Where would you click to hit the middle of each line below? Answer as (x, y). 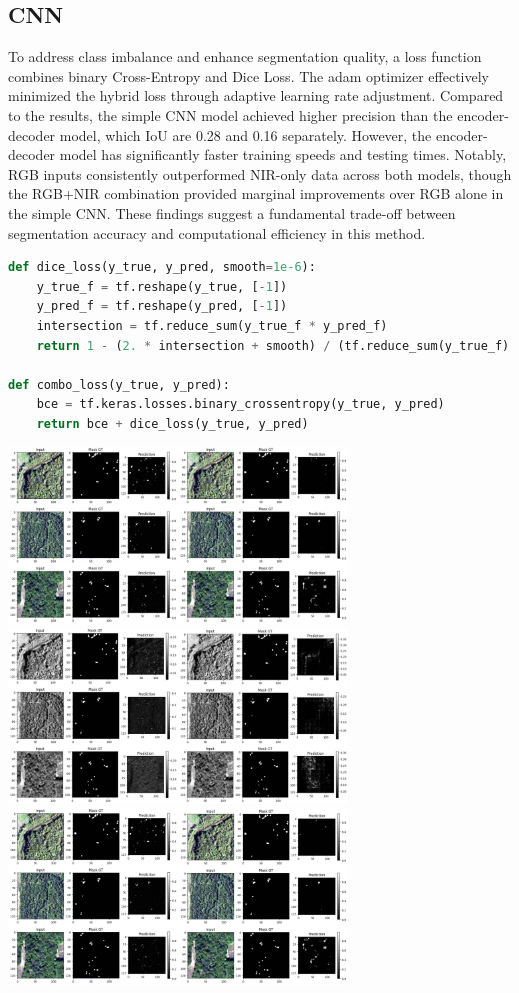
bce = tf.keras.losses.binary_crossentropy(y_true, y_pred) (240, 404)
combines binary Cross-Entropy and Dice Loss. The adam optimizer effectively (248, 75)
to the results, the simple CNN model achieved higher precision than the (230, 114)
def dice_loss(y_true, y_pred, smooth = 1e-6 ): (162, 267)
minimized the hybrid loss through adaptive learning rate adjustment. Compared (256, 95)
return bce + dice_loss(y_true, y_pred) (172, 423)
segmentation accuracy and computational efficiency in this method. (217, 232)
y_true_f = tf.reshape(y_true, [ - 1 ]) (162, 286)
